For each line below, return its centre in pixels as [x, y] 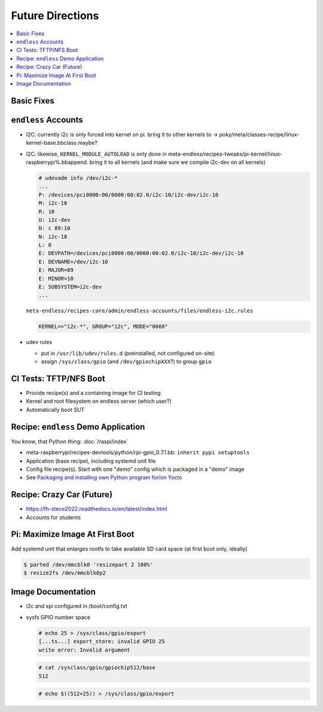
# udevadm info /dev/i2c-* [78, 178]
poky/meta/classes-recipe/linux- [259, 134]
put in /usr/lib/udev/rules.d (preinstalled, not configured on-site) [128, 353]
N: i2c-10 [53, 237]
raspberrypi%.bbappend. [57, 162]
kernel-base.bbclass [51, 143]
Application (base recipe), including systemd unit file [91, 461]
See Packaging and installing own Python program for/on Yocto [104, 477]
